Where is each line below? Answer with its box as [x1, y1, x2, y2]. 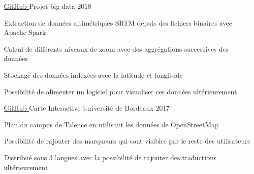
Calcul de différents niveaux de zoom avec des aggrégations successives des [4, 43, 228, 54]
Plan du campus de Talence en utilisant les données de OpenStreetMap [4, 119, 219, 129]
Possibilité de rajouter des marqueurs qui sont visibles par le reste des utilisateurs [4, 136, 251, 146]
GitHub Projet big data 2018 [4, 1, 92, 11]
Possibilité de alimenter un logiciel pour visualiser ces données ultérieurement [4, 86, 237, 96]
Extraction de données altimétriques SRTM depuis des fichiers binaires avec [4, 17, 232, 28]
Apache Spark [4, 27, 46, 37]
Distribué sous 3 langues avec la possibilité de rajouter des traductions [4, 152, 217, 162]
